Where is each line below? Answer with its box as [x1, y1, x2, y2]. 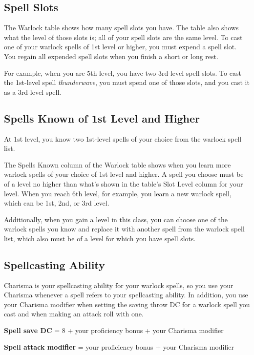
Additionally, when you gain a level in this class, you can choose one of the [4, 214, 228, 224]
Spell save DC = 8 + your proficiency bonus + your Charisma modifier [4, 325, 224, 335]
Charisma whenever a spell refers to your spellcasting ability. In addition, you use [4, 290, 248, 300]
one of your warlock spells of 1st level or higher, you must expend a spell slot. [4, 42, 237, 52]
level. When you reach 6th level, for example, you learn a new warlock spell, [4, 188, 232, 198]
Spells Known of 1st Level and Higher [4, 110, 200, 125]
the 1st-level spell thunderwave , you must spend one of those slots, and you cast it [4, 77, 250, 87]
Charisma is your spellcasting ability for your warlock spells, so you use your [4, 280, 233, 290]
